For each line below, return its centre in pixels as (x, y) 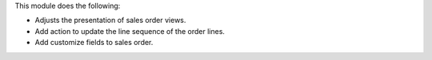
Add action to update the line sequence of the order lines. (130, 31)
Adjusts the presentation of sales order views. (110, 21)
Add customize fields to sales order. (94, 43)
